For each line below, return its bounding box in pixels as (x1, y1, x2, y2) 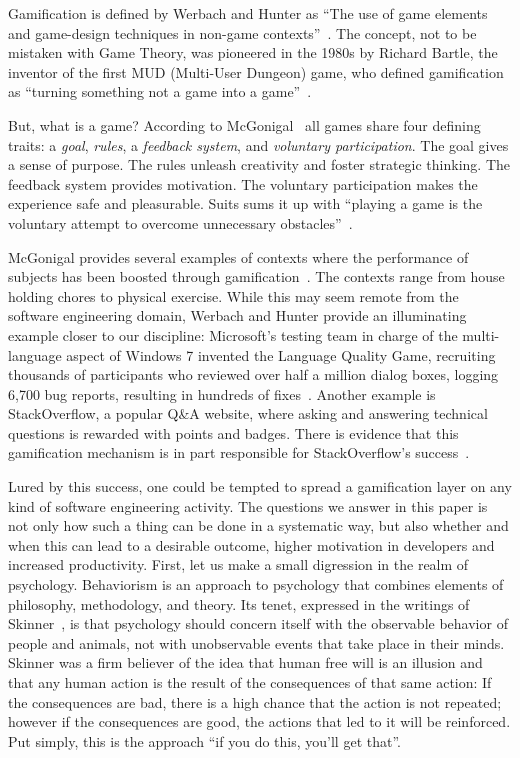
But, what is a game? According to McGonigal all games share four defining (8, 114, 481, 135)
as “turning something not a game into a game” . (8, 81, 312, 102)
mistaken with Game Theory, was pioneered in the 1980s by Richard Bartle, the (8, 42, 498, 63)
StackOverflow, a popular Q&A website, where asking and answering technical (8, 403, 488, 424)
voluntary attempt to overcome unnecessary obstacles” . (8, 212, 353, 233)
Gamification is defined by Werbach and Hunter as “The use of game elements (8, 3, 488, 23)
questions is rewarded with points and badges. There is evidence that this (8, 422, 459, 443)
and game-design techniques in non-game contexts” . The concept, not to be (8, 22, 477, 43)
